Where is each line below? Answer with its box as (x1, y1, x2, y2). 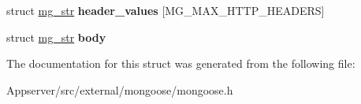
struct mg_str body (6, 28, 106, 45)
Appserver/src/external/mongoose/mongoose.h (6, 81, 233, 98)
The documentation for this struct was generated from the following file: (6, 55, 355, 72)
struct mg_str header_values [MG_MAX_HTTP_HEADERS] (6, 2, 325, 18)
